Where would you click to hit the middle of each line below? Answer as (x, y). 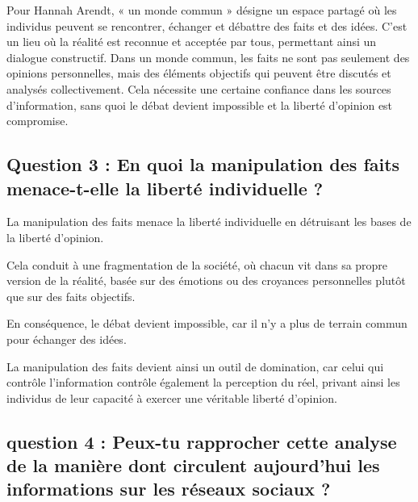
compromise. (38, 121)
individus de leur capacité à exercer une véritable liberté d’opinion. (172, 397)
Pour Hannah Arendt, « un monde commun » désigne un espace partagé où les (202, 10)
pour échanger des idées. (67, 339)
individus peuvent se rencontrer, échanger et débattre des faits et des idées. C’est (207, 25)
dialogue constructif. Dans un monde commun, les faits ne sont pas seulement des (208, 57)
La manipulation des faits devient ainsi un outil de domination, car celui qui (195, 366)
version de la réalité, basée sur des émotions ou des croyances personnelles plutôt (206, 280)
